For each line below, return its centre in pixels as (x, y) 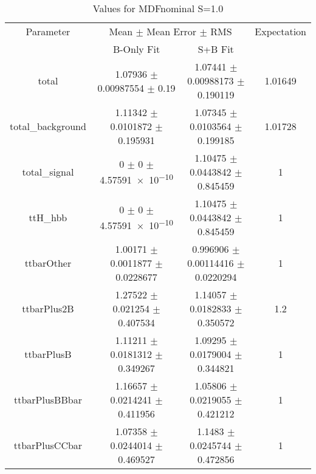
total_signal (48, 172)
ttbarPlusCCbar (48, 445)
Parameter (48, 31)
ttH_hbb (48, 217)
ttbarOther (48, 263)
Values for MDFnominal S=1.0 (158, 8)
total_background (48, 126)
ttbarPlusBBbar (48, 400)
